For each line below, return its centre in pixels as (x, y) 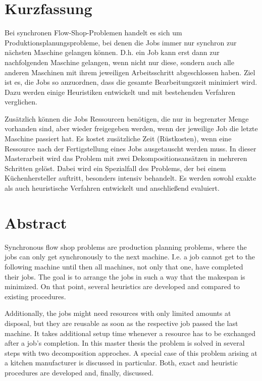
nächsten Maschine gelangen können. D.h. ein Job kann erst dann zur (112, 52)
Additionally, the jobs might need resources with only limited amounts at (118, 313)
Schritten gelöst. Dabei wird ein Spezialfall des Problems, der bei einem (115, 168)
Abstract (36, 222)
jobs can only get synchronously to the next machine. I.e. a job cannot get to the (130, 257)
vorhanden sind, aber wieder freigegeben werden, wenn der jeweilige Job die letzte (131, 128)
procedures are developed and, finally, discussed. (79, 372)
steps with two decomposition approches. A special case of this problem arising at (131, 352)
